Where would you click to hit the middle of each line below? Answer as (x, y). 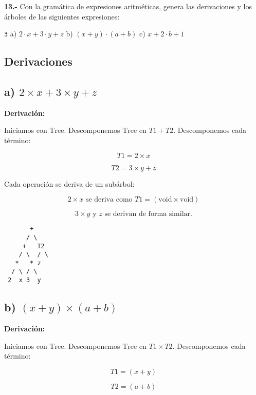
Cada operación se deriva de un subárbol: (69, 183)
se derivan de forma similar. (148, 214)
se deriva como (109, 200)
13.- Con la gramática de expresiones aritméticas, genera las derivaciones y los (128, 6)
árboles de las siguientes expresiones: (62, 16)
